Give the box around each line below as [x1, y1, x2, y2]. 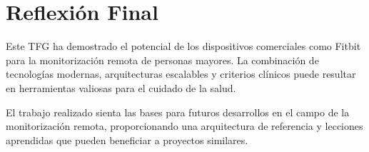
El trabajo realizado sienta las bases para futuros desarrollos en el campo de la [6, 104, 350, 119]
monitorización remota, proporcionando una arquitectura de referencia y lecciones [6, 118, 363, 133]
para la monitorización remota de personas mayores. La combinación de [6, 52, 319, 67]
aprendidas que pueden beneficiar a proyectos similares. [6, 132, 248, 147]
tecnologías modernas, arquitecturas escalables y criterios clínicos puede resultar [6, 66, 356, 81]
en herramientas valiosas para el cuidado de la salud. [6, 80, 236, 95]
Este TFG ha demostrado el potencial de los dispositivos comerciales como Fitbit [6, 39, 361, 54]
